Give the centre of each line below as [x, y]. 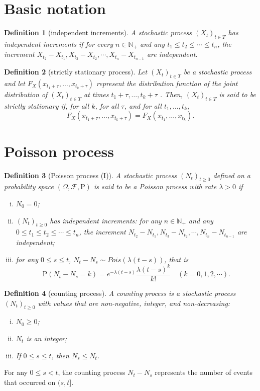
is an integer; [47, 338]
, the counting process [92, 372]
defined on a [232, 175]
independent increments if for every [59, 44]
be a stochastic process [218, 72]
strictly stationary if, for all [47, 105]
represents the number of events [204, 372]
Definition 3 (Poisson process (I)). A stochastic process [91, 175]
